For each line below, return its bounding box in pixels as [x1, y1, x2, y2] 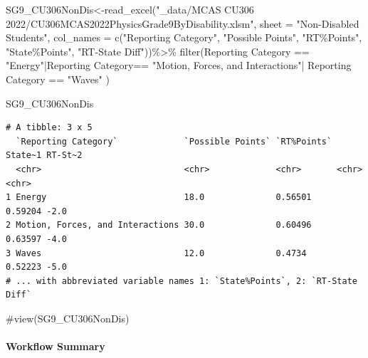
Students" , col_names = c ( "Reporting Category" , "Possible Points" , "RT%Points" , [6, 30, 362, 45]
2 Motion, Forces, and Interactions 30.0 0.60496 [6, 220, 312, 231]
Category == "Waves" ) [6, 71, 110, 86]
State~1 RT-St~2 [6, 150, 83, 161]
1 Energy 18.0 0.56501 [6, 192, 312, 203]
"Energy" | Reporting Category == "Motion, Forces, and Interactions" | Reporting [6, 58, 352, 73]
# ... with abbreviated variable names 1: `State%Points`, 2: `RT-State [6, 275, 357, 286]
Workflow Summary [6, 339, 105, 354]
